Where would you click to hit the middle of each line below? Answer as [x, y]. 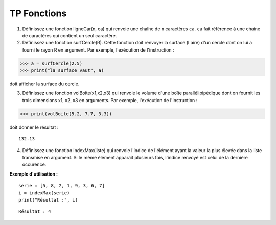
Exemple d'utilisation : [34, 174]
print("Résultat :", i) [48, 200]
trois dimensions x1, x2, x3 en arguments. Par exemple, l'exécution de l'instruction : [110, 100]
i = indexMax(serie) [44, 193]
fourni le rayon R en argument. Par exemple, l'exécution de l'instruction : [98, 50]
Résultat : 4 [35, 211]
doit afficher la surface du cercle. [44, 84]
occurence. [34, 165]
